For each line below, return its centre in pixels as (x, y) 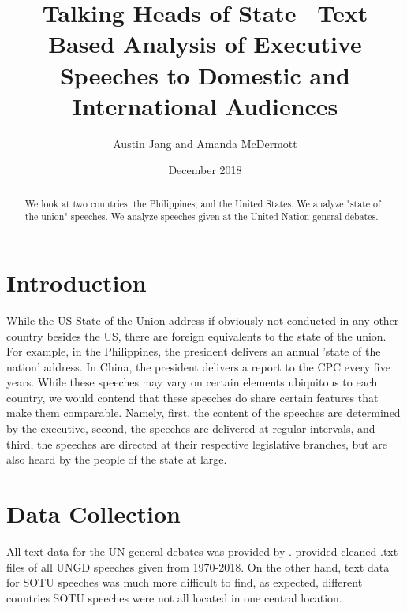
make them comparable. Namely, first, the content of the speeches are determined (203, 413)
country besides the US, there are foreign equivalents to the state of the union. (196, 335)
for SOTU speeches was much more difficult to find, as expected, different (185, 582)
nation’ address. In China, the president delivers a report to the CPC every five (198, 366)
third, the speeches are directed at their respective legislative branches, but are (197, 443)
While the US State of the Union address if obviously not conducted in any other (203, 320)
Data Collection (93, 514)
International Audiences (205, 105)
